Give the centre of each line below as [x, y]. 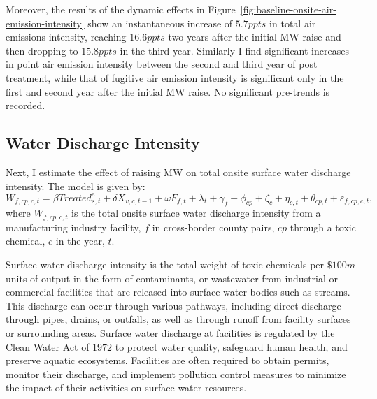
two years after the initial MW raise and [255, 37]
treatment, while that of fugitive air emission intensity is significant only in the [175, 77]
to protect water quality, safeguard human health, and [231, 346]
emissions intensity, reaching [66, 37]
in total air [293, 23]
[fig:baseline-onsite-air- [288, 9]
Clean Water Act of [48, 346]
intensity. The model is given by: [76, 186]
